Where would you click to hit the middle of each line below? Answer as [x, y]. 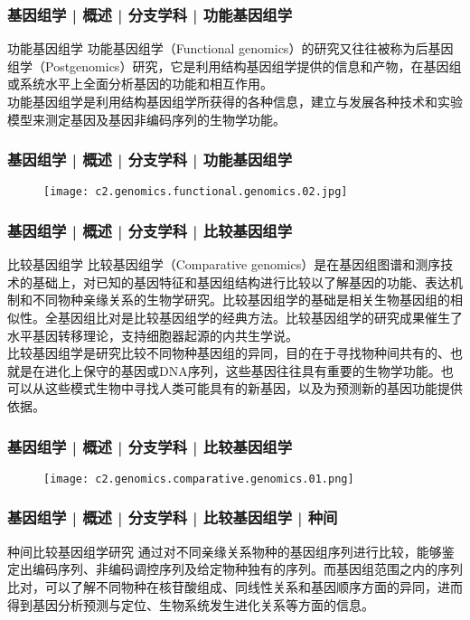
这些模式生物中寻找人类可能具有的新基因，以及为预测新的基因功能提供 [254, 388]
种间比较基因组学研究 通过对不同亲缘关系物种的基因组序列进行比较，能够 [225, 551]
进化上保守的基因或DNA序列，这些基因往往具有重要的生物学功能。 [243, 370]
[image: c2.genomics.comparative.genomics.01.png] [199, 479]
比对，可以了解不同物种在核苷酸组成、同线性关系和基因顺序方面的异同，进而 [235, 586]
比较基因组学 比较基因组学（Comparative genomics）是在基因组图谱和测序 [224, 264]
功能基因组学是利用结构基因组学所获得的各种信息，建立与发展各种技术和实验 [235, 101]
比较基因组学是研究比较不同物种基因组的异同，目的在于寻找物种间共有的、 [229, 353]
